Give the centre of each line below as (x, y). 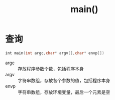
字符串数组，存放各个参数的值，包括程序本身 (64, 80)
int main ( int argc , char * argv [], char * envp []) (55, 53)
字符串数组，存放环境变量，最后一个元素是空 (64, 92)
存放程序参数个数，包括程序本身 (51, 69)
